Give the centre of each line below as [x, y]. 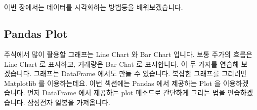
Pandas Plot [36, 34]
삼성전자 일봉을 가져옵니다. [69, 102]
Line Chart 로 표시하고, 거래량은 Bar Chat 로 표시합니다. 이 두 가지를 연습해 [122, 64]
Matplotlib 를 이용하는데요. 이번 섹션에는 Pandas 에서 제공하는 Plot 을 [112, 83]
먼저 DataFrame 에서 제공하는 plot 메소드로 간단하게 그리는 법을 [126, 93]
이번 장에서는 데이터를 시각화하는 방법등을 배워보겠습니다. [94, 7]
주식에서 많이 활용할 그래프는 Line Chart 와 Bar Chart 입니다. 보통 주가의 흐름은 [128, 54]
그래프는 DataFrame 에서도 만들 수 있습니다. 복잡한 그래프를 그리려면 [140, 73]
